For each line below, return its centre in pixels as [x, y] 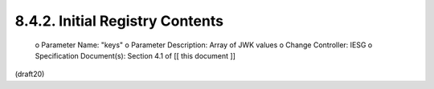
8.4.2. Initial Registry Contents [119, 21]
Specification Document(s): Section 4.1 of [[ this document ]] [135, 55]
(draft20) [30, 74]
